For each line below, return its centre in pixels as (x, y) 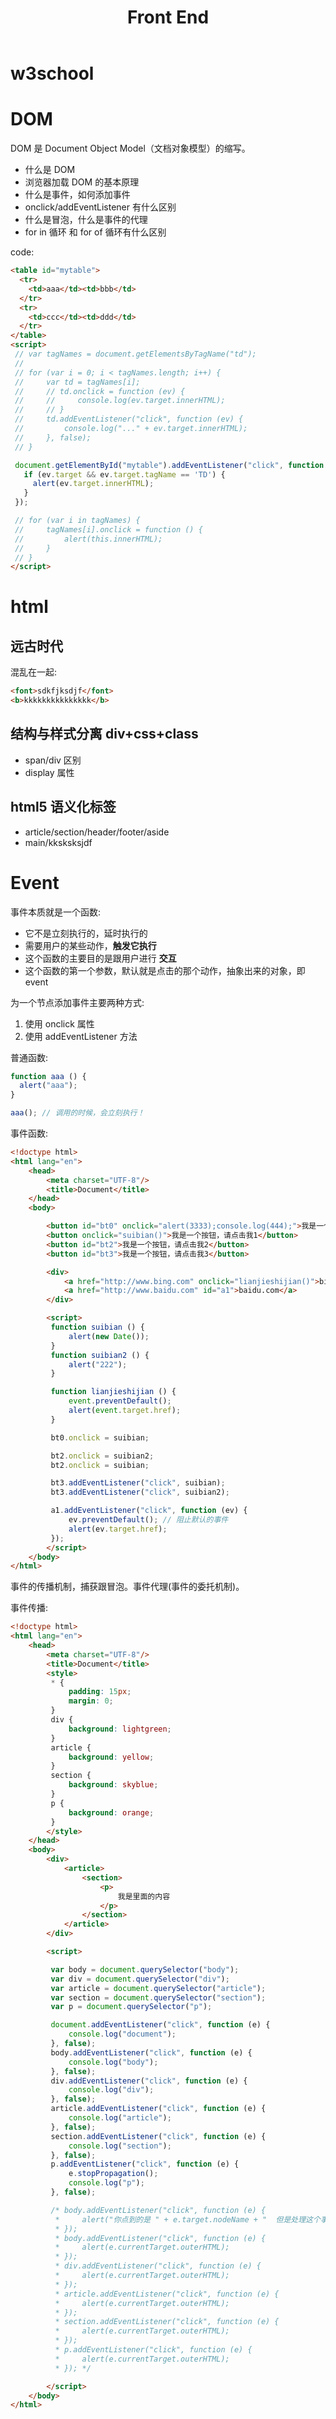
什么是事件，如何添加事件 (77, 195)
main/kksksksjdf (58, 842)
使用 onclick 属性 (59, 1023)
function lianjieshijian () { (113, 1392)
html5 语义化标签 (63, 807)
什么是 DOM (50, 170)
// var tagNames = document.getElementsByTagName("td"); (135, 354)
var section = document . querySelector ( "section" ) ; (158, 1997)
